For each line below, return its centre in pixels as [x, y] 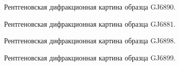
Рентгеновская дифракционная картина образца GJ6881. [90, 23]
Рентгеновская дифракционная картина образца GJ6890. [90, 7]
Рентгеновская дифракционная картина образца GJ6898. [90, 41]
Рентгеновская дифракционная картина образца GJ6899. [90, 57]
